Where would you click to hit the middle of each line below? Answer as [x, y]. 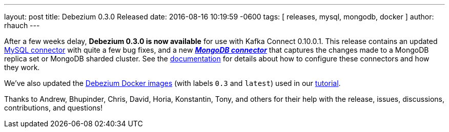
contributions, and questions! [53, 108]
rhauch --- [22, 25]
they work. [22, 67]
